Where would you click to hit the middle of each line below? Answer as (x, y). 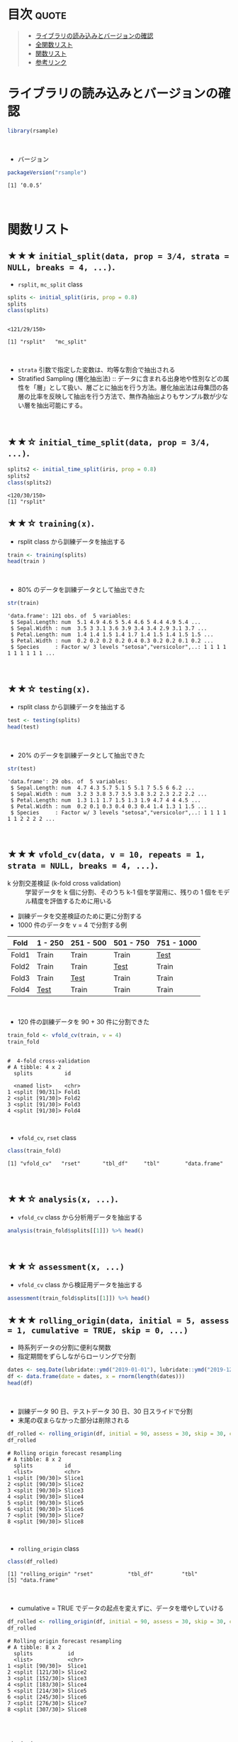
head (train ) (27, 561)
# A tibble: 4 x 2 (34, 1068)
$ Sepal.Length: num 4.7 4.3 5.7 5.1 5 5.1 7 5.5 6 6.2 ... (102, 787)
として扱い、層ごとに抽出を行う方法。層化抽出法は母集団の (136, 387)
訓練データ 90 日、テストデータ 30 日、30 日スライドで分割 (105, 1411)
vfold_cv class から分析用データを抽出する (80, 1217)
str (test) (22, 768)
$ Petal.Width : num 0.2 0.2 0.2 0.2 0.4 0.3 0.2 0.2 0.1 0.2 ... (112, 641)
